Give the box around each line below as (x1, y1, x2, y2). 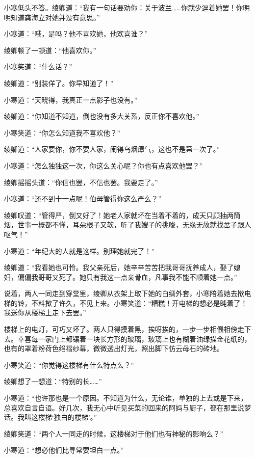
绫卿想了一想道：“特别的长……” (4, 376, 102, 386)
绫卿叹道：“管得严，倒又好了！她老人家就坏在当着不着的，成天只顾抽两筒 (4, 210, 241, 220)
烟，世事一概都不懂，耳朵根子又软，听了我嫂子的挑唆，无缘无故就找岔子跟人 (4, 219, 251, 230)
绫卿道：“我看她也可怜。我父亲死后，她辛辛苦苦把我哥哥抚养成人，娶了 (4, 262, 234, 272)
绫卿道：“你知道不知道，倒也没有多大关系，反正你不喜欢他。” (4, 111, 200, 121)
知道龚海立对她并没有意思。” (10, 12, 100, 22)
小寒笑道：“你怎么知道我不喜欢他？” (4, 127, 121, 137)
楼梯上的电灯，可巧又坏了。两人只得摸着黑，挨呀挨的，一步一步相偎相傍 (4, 324, 237, 334)
